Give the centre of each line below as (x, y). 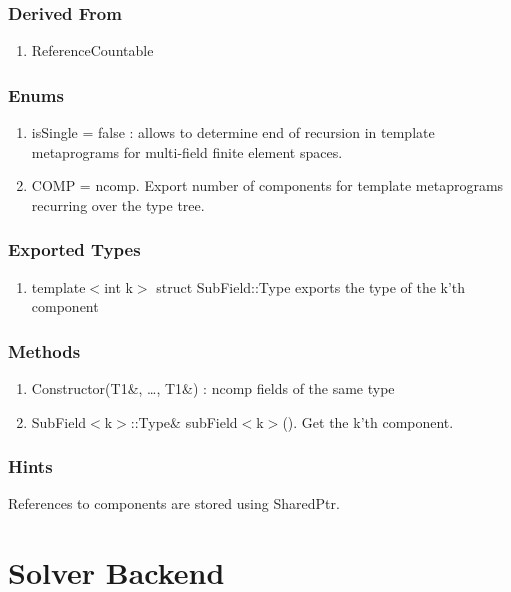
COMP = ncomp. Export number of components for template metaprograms (267, 185)
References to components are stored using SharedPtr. (174, 503)
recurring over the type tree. (118, 204)
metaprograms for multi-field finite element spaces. (187, 151)
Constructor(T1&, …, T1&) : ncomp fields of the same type (213, 388)
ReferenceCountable (92, 50)
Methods (44, 350)
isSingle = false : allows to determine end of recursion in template (233, 132)
